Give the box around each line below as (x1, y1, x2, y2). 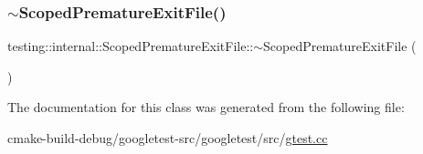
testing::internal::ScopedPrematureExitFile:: (7, 36, 254, 56)
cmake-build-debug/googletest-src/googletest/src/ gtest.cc (7, 128, 328, 147)
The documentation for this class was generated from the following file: (7, 98, 405, 117)
